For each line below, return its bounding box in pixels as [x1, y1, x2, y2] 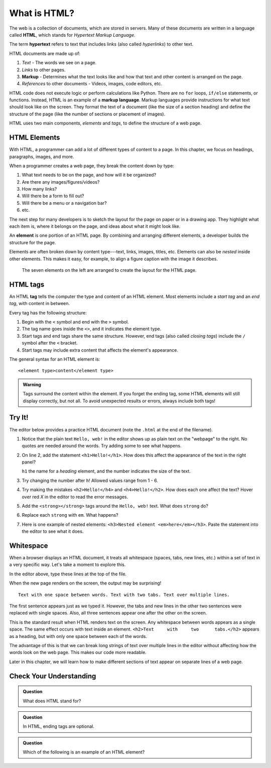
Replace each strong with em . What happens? [22, 512, 118, 518]
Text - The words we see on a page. [22, 60, 97, 66]
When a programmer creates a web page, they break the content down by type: [9, 163, 174, 169]
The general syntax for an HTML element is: [9, 356, 100, 362]
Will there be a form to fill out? [22, 193, 84, 199]
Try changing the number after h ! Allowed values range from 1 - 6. [22, 477, 158, 484]
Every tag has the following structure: [9, 310, 87, 316]
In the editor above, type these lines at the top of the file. [9, 571, 127, 577]
